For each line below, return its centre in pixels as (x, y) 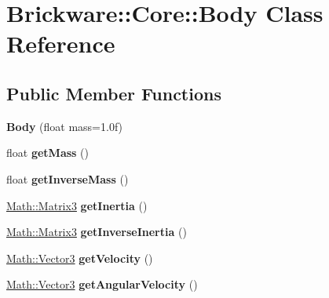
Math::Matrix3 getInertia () (77, 205)
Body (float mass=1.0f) (65, 126)
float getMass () (48, 153)
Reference (61, 44)
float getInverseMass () (68, 178)
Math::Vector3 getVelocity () (80, 258)
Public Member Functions (114, 93)
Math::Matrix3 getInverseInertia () (97, 232)
